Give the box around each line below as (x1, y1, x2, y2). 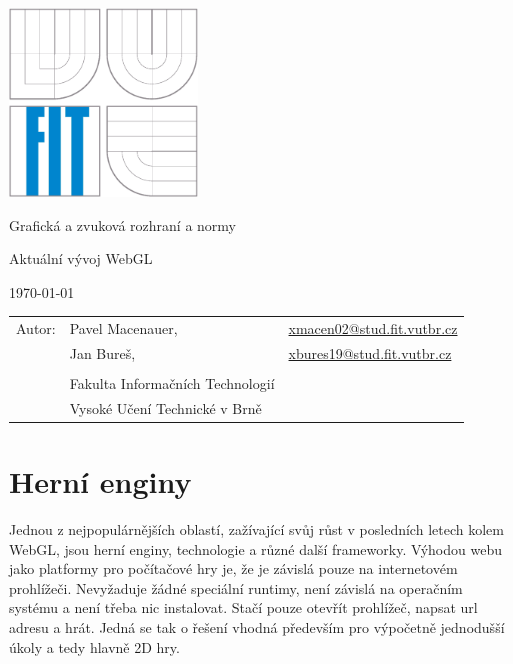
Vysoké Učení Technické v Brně (69, 397, 262, 418)
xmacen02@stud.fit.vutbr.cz (288, 318, 458, 339)
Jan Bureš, (69, 342, 136, 363)
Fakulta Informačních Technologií (69, 373, 275, 394)
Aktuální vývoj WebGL (9, 248, 153, 269)
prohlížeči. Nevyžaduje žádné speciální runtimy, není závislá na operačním (9, 577, 463, 598)
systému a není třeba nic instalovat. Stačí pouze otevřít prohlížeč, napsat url (9, 597, 478, 618)
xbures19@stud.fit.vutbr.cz (288, 342, 452, 363)
